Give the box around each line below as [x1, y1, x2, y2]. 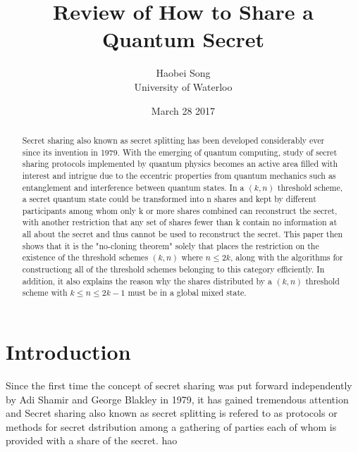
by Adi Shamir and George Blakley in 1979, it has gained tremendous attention [6, 391, 349, 406]
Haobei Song [156, 65, 211, 80]
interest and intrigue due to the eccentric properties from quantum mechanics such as [22, 169, 336, 181]
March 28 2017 [151, 103, 216, 118]
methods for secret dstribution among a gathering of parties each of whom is [6, 419, 337, 434]
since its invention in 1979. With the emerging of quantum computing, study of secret [22, 146, 338, 158]
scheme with [22, 287, 68, 299]
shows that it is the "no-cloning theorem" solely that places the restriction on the [22, 239, 319, 251]
